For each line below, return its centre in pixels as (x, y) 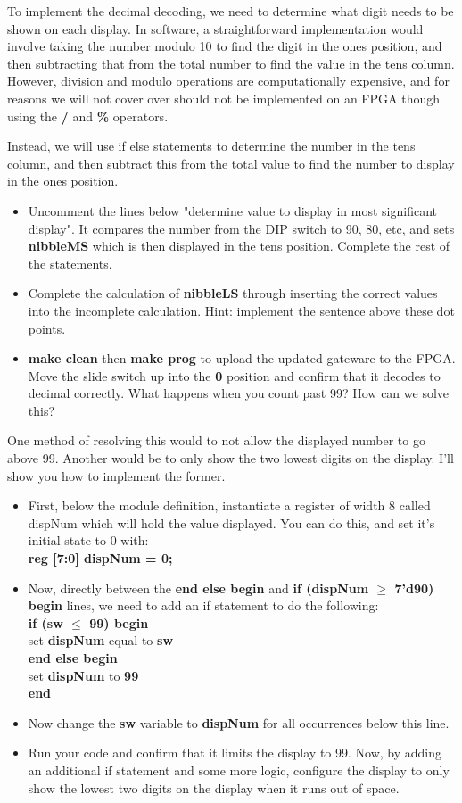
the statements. (70, 263)
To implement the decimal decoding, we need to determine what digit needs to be (231, 11)
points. (47, 328)
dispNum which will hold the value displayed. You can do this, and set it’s (231, 522)
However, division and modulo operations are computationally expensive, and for (228, 81)
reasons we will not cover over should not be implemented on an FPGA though (223, 98)
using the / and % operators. (88, 116)
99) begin (119, 622)
